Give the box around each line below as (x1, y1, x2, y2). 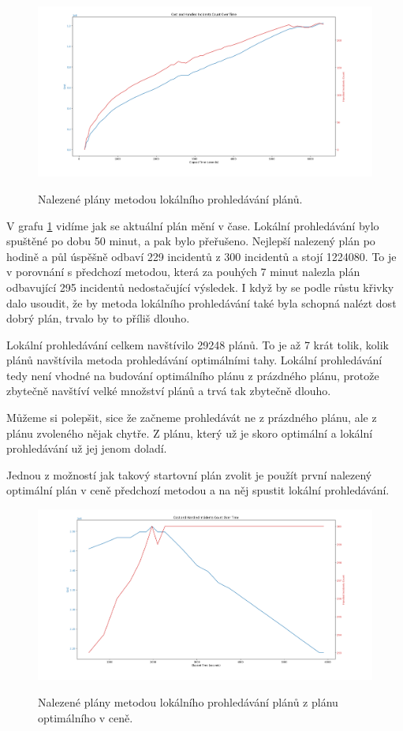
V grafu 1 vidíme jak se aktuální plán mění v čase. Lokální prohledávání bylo (6, 217, 379, 233)
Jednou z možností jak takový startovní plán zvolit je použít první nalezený (6, 466, 372, 483)
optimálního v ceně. (38, 709, 133, 725)
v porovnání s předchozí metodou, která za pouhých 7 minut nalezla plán (6, 263, 360, 280)
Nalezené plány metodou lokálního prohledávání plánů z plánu (38, 693, 338, 710)
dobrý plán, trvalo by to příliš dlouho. (6, 310, 190, 326)
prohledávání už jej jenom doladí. (6, 440, 167, 457)
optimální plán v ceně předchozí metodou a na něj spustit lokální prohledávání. (6, 482, 390, 498)
